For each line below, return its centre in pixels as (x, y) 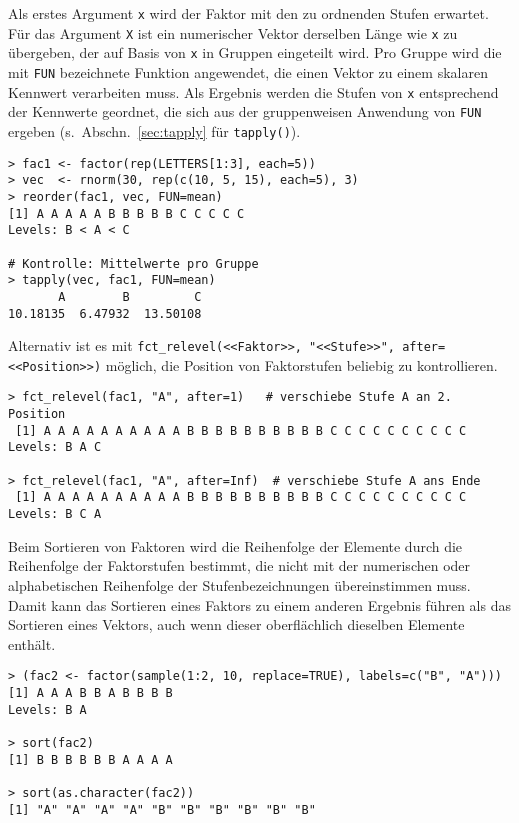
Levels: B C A (55, 514)
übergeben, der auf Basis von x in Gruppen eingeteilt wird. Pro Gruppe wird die (255, 52)
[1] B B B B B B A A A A (90, 759)
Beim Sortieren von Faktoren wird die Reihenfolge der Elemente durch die (235, 545)
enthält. (32, 643)
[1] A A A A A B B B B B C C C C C (126, 213)
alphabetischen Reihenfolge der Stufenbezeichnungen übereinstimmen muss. (239, 584)
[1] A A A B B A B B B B (90, 692)
